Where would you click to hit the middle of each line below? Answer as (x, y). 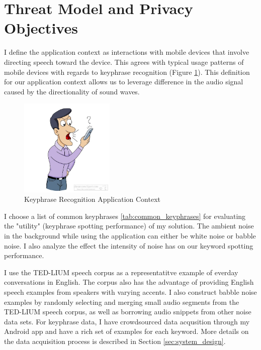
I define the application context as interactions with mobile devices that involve (127, 52)
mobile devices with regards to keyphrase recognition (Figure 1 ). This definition (127, 72)
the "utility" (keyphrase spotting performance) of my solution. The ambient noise (129, 226)
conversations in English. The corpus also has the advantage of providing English (129, 282)
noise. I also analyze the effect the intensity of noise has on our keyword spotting (129, 245)
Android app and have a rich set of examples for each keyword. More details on (126, 331)
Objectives (41, 28)
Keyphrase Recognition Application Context (92, 199)
